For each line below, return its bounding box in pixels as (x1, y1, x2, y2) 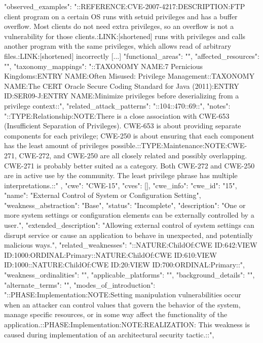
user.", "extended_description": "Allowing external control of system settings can (4, 220, 254, 230)
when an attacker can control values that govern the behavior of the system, (4, 299, 241, 310)
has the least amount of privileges (4, 140, 108, 151)
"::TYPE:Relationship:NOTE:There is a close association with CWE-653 (4, 110, 230, 121)
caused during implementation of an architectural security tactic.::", (4, 329, 214, 339)
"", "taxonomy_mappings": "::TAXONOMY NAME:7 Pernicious (4, 60, 203, 71)
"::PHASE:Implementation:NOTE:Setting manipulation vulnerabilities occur (4, 289, 241, 300)
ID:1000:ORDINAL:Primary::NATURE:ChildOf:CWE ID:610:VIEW (4, 249, 217, 260)
